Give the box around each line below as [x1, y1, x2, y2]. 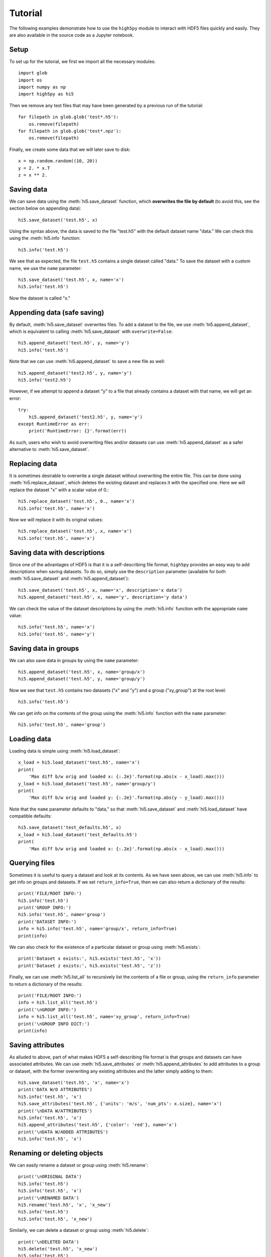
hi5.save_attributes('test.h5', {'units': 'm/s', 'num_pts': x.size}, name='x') [18, 1101, 222, 1107]
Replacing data [9, 459, 57, 468]
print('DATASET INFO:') [18, 919, 77, 925]
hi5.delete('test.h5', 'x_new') [18, 1246, 98, 1251]
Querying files [9, 859, 55, 867]
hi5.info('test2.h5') [18, 377, 71, 383]
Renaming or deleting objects [9, 1149, 103, 1157]
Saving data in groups [9, 644, 79, 653]
